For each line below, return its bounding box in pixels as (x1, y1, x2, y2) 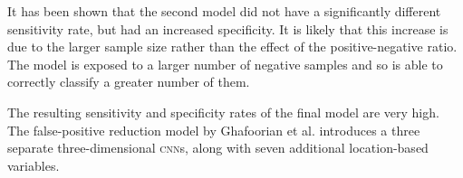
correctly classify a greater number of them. (7, 72, 250, 91)
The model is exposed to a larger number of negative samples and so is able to (7, 54, 443, 73)
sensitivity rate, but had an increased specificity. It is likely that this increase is (7, 19, 449, 38)
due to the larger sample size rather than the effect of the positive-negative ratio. (7, 37, 458, 56)
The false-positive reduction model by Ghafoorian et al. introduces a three (7, 120, 420, 139)
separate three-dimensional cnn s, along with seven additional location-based (7, 138, 429, 157)
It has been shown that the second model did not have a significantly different (7, 2, 441, 20)
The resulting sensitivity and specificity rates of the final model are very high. (7, 102, 439, 121)
